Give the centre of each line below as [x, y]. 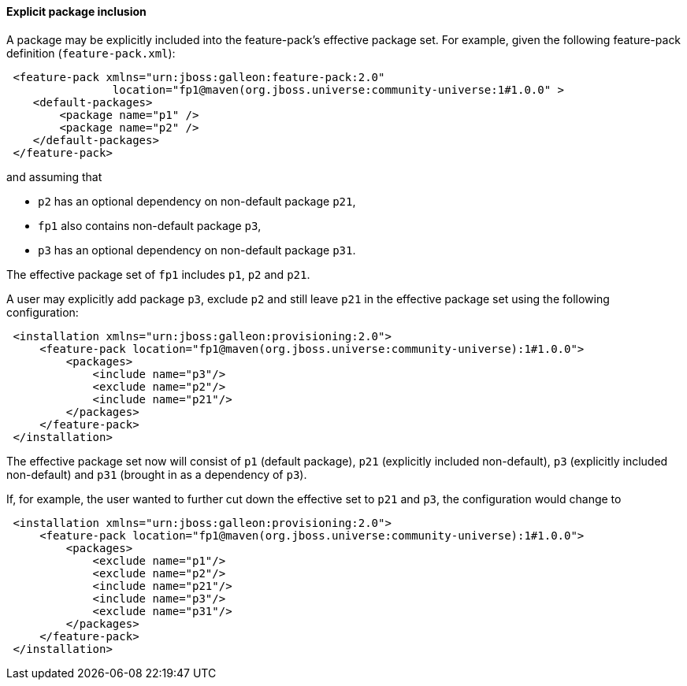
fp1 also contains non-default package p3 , [150, 225]
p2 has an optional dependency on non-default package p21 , [197, 201]
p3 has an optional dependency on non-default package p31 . [197, 250]
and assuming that [54, 176]
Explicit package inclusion [76, 11]
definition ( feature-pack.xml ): [91, 53]
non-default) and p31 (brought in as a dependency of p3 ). [157, 474]
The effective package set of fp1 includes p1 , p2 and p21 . [158, 274]
